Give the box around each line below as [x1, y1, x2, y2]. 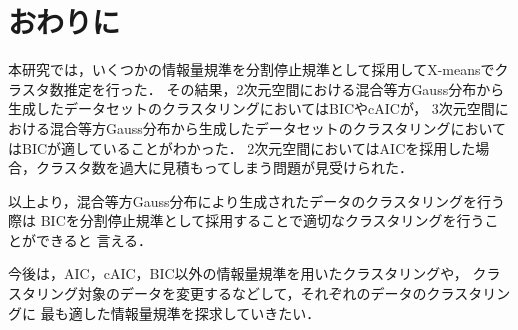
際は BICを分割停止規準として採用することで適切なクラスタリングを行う [8, 210, 485, 231]
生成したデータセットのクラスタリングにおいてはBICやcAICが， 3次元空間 [8, 98, 495, 119]
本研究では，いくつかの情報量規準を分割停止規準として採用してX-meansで [8, 59, 495, 80]
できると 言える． [35, 229, 152, 250]
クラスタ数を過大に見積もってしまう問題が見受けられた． [35, 157, 414, 178]
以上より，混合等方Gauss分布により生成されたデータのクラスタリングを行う [8, 190, 505, 211]
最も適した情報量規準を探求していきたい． [40, 302, 321, 323]
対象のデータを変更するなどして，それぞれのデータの [77, 283, 427, 304]
